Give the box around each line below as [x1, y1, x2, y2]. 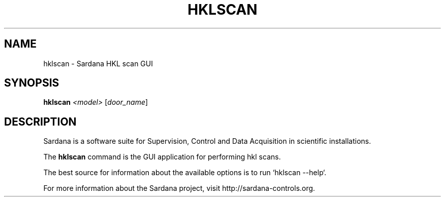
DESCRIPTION [4, 115, 77, 128]
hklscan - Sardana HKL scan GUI [43, 59, 153, 68]
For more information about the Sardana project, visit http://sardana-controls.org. [43, 184, 315, 193]
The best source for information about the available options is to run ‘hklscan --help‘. [43, 168, 327, 177]
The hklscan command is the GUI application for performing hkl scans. [43, 152, 281, 162]
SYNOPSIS [4, 76, 59, 90]
